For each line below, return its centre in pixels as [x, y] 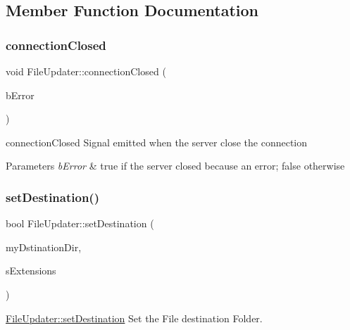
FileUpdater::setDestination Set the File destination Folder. [134, 318]
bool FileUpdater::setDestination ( [80, 223]
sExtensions [31, 271]
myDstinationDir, [44, 247]
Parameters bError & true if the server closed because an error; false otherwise [175, 166]
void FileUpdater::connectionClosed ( [86, 71]
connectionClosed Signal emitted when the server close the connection [157, 142]
